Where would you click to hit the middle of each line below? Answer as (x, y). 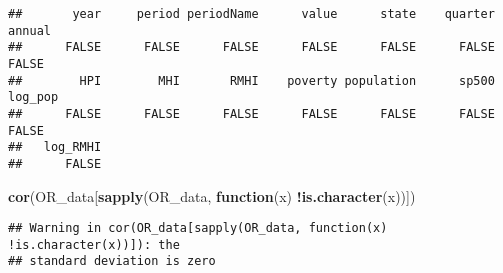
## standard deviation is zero (112, 261)
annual (29, 30)
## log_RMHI (55, 147)
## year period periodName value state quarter (251, 14)
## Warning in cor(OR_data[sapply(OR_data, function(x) (198, 228)
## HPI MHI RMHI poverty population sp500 (251, 80)
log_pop (33, 97)
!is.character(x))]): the (94, 244)
